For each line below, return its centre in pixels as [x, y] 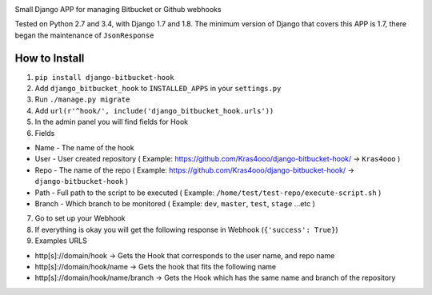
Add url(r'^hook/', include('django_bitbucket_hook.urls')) [154, 110]
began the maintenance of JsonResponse [84, 35]
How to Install [50, 58]
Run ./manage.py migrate [82, 99]
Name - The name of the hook [85, 148]
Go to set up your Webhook [80, 218]
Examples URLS [61, 241]
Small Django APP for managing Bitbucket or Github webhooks [118, 9]
